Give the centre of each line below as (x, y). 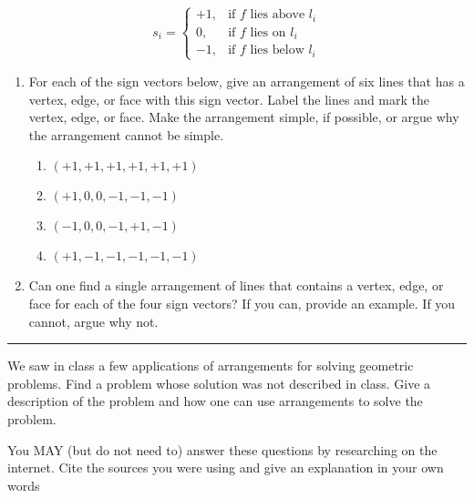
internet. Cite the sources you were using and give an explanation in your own (226, 468)
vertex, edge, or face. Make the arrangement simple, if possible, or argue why (244, 117)
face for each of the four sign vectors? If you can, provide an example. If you (242, 303)
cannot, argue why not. (93, 321)
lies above (278, 15)
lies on (268, 32)
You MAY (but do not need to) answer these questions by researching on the (222, 449)
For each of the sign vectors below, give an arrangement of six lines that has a (247, 81)
